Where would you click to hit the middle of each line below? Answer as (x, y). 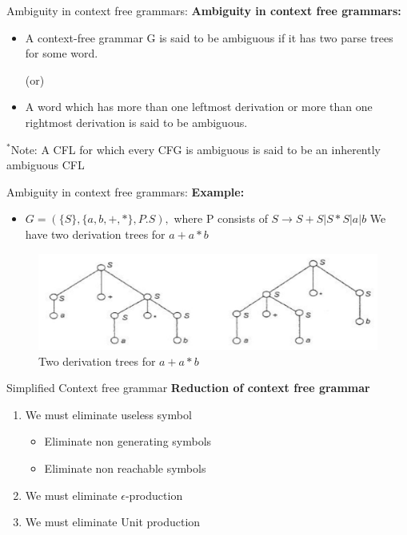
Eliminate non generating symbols (128, 441)
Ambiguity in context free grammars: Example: (126, 191)
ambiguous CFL (46, 165)
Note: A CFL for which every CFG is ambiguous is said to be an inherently (196, 149)
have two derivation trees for (95, 234)
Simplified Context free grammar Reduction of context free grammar (188, 388)
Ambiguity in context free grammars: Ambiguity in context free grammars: (204, 10)
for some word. (62, 53)
